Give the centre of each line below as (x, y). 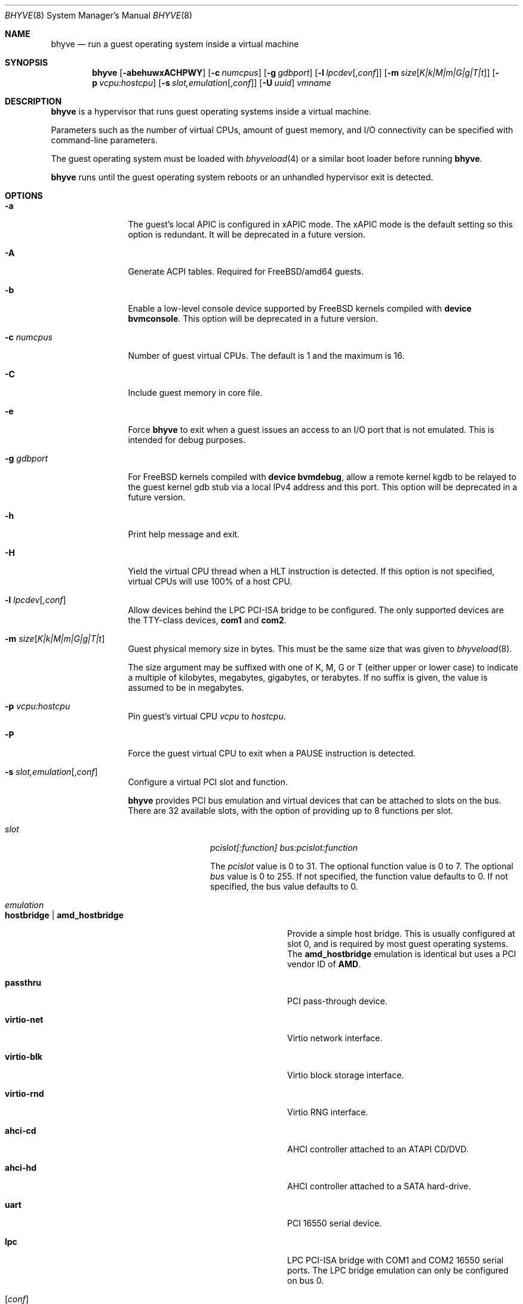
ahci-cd (21, 1131)
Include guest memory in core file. (195, 393)
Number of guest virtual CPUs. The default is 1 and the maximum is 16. (266, 356)
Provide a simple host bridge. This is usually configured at (401, 934)
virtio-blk (24, 1057)
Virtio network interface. (335, 1038)
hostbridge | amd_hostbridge (64, 915)
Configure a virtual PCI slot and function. (208, 782)
